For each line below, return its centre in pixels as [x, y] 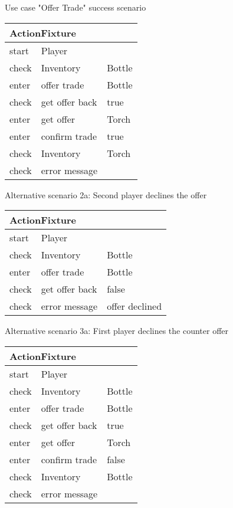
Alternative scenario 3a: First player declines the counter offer [117, 331]
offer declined [134, 306]
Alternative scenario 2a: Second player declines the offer [106, 194]
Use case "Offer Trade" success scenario [76, 7]
